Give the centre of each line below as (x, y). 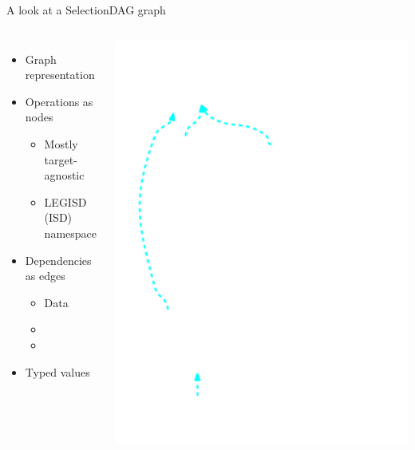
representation (60, 75)
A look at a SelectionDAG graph (86, 10)
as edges (45, 276)
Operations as (59, 101)
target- (61, 159)
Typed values (57, 371)
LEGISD (65, 201)
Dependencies (58, 260)
